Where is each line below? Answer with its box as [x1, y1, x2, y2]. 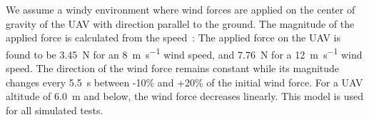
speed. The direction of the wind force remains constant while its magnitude [6, 61, 340, 76]
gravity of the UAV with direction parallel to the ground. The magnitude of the [6, 16, 355, 31]
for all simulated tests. [6, 102, 103, 117]
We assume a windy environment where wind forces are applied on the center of [6, 2, 355, 16]
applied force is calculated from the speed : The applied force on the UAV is [6, 30, 340, 45]
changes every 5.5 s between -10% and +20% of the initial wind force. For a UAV [6, 74, 363, 89]
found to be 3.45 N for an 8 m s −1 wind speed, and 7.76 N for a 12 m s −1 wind [6, 44, 363, 61]
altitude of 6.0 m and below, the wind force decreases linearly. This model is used [6, 89, 363, 104]
